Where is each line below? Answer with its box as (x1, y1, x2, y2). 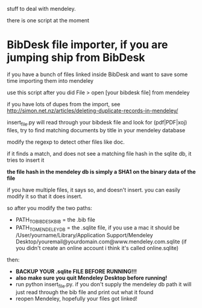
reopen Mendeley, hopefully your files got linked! (15, 295, 137, 303)
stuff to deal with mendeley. (7, 5, 76, 12)
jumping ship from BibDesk (7, 51, 145, 65)
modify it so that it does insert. (7, 193, 83, 200)
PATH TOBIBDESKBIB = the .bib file (15, 216, 95, 225)
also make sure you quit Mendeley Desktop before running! (15, 274, 168, 281)
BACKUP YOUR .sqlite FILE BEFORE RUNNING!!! (15, 268, 137, 275)
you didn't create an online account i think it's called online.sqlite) (15, 245, 179, 252)
